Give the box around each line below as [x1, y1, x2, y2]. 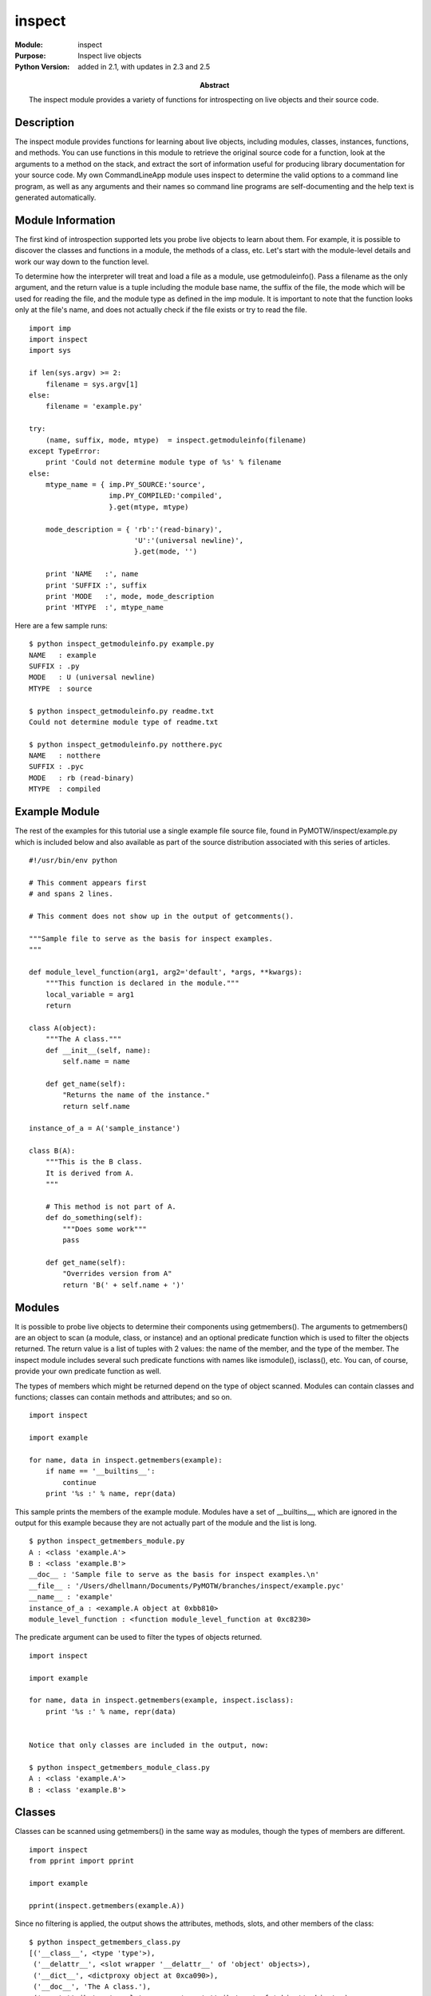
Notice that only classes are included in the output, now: [29, 1741, 269, 1749]
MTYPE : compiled [29, 785, 101, 794]
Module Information [14, 213, 116, 227]
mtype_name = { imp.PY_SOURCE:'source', [45, 480, 207, 489]
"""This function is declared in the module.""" [45, 979, 239, 988]
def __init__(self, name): [45, 1046, 152, 1055]
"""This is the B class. [45, 1158, 143, 1166]
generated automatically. [14, 192, 97, 202]
